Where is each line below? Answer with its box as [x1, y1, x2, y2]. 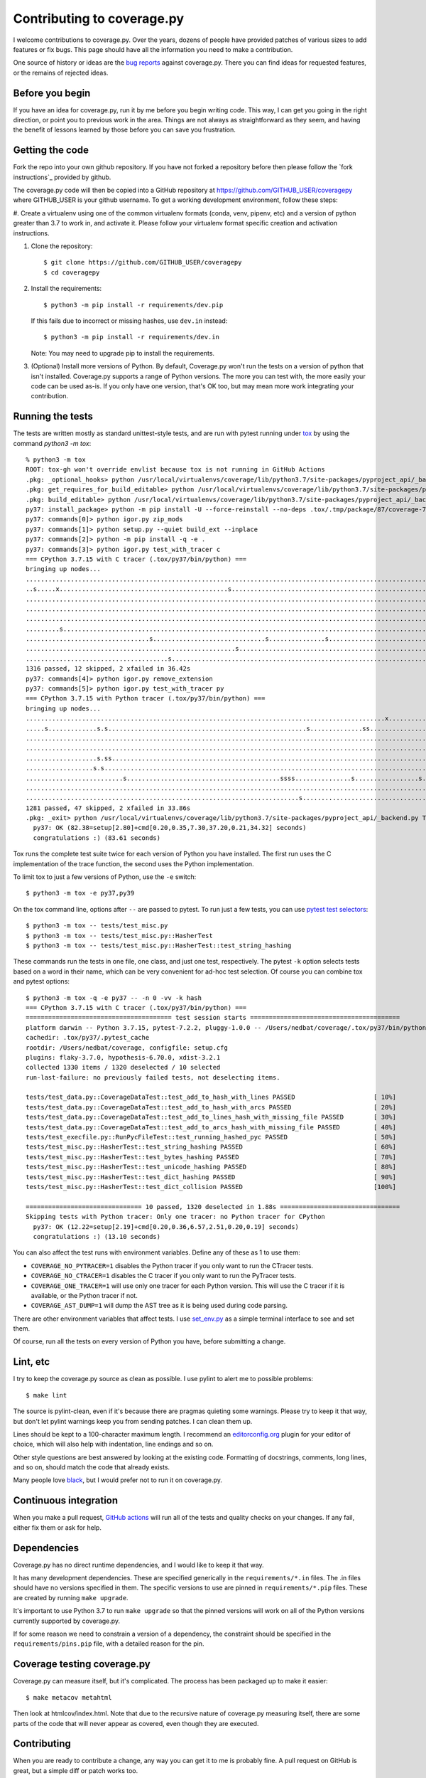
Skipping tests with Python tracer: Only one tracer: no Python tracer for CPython [26, 1213, 326, 1221]
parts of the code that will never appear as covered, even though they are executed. [13, 1719, 259, 1728]
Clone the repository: [31, 242, 93, 250]
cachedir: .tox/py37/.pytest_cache [26, 1033, 150, 1042]
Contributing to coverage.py [13, 11, 185, 26]
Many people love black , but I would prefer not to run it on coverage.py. [13, 1476, 223, 1484]
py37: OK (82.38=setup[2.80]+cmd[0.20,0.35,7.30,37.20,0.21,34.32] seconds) [33, 824, 307, 832]
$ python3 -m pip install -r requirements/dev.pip [43, 301, 224, 309]
